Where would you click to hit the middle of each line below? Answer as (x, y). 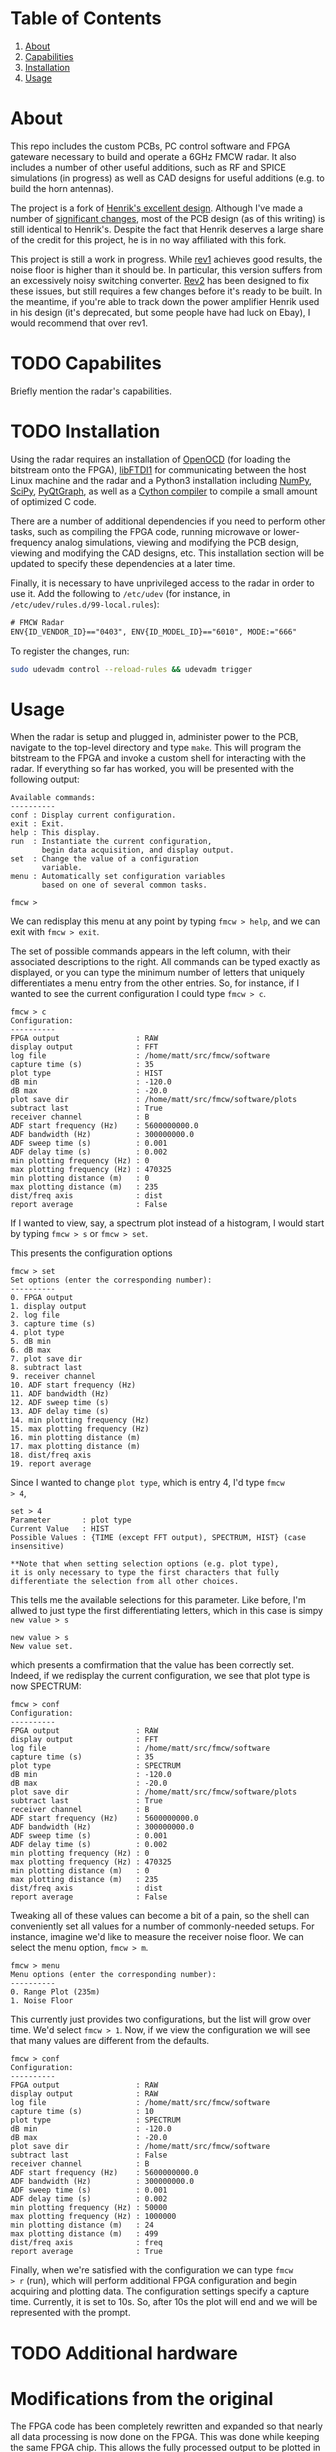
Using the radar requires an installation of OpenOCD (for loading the (150, 459)
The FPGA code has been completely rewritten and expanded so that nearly (166, 2426)
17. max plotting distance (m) (75, 1447)
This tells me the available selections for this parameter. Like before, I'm (158, 1600)
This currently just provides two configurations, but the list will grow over (161, 2019)
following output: (45, 779)
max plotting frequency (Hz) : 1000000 (93, 2217)
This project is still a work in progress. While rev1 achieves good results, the (166, 259)
